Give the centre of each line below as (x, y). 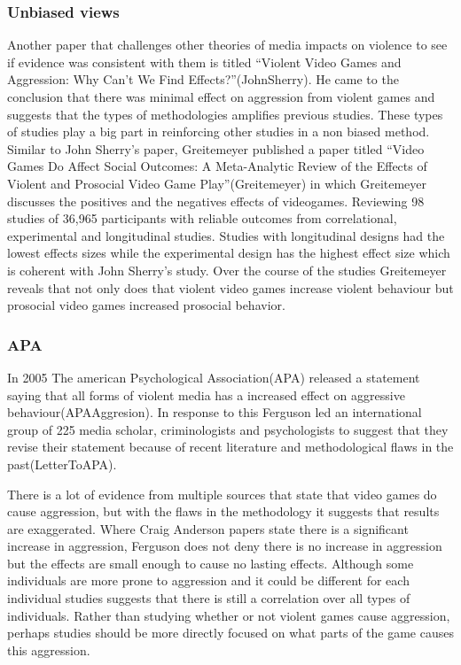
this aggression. (49, 650)
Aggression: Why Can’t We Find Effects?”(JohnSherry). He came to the (203, 79)
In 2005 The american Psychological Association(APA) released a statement (214, 377)
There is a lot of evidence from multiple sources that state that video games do (222, 494)
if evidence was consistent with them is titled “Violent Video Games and (204, 62)
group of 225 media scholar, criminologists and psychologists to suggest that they (228, 429)
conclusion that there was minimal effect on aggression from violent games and (221, 97)
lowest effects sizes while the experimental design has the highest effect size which (229, 253)
